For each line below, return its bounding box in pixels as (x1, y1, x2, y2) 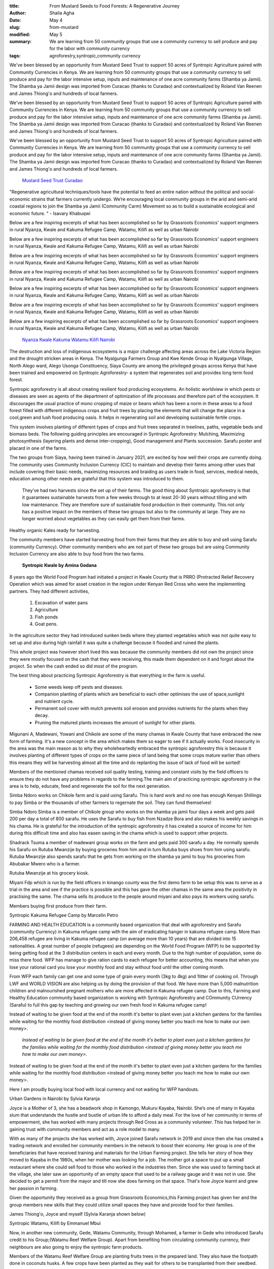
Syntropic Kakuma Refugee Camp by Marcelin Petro (9, 912, 119, 918)
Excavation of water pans (35, 599, 88, 606)
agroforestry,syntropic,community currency (49, 52, 141, 58)
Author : (9, 10, 26, 16)
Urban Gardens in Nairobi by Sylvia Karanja (9, 1095, 100, 1101)
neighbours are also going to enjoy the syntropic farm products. (9, 1244, 143, 1250)
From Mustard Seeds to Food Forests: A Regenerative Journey (49, 3, 180, 9)
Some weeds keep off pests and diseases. (35, 684, 124, 690)
